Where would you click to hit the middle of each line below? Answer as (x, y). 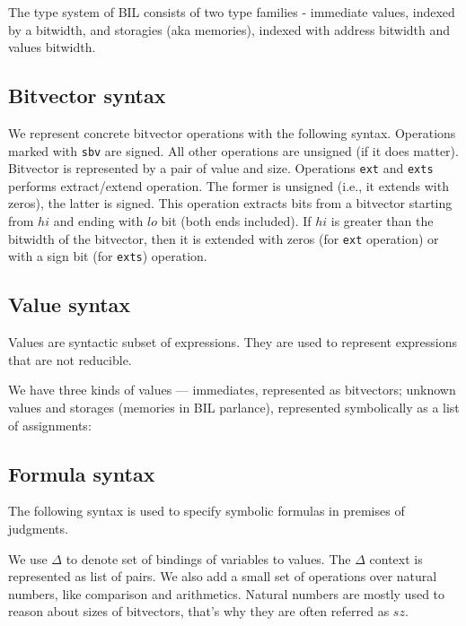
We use (28, 558)
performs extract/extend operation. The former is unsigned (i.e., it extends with (229, 185)
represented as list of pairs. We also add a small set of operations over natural (223, 576)
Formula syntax (82, 473)
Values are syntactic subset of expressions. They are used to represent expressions (233, 342)
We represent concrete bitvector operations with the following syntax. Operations (232, 132)
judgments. (38, 528)
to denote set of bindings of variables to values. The (208, 558)
